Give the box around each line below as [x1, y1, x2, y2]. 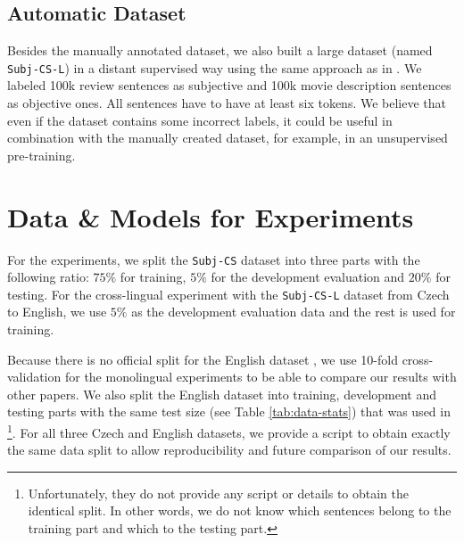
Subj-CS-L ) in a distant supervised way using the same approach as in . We [7, 58, 422, 77]
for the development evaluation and [211, 267, 405, 286]
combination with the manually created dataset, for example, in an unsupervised [7, 128, 448, 147]
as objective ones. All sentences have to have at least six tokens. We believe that [7, 94, 446, 112]
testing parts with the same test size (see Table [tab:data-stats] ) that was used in [7, 402, 451, 421]
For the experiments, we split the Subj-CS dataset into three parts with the [7, 250, 420, 268]
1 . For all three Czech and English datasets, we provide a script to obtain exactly [7, 421, 451, 441]
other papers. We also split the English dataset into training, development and [7, 384, 437, 403]
